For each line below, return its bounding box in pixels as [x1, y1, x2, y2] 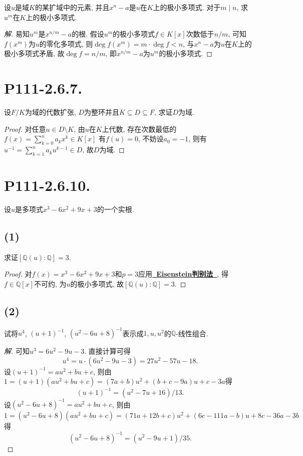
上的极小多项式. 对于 [153, 2, 221, 12]
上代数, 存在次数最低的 [102, 123, 177, 134]
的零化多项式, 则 [39, 38, 93, 49]
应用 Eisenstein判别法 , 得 [138, 269, 228, 279]
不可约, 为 [34, 278, 67, 289]
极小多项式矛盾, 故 [4, 48, 65, 59]
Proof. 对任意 [4, 123, 46, 134]
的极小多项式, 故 [70, 278, 124, 289]
